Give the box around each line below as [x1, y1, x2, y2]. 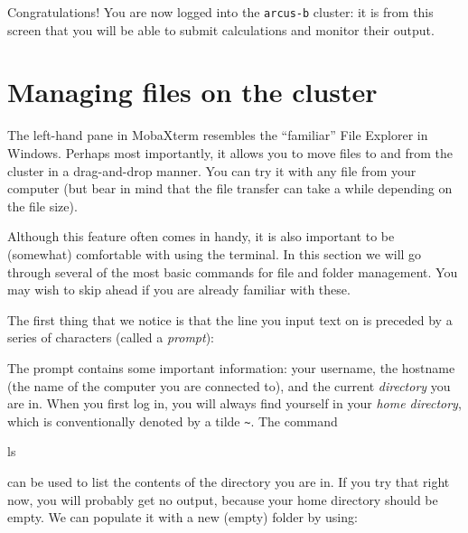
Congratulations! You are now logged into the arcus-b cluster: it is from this [7, 3, 434, 21]
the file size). [7, 196, 78, 215]
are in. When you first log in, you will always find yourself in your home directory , [7, 394, 462, 413]
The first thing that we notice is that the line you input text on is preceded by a [7, 310, 453, 329]
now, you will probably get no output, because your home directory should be [7, 490, 438, 509]
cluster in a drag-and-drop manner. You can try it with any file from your [7, 161, 417, 180]
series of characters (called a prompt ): [7, 328, 214, 347]
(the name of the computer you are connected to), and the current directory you [7, 376, 451, 395]
